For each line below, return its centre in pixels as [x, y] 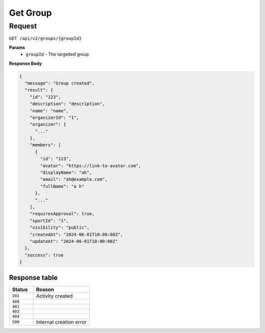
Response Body [26, 63]
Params [17, 47]
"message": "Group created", [60, 83]
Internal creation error [61, 322]
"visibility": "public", [60, 228]
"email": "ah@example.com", [74, 180]
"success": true [44, 255]
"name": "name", [49, 111]
